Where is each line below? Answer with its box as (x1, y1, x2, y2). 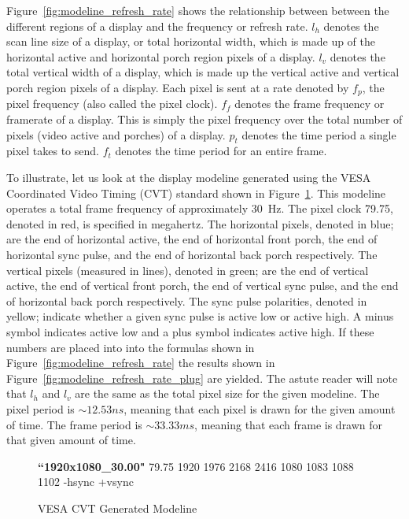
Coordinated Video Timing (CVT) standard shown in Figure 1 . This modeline (6, 184, 386, 201)
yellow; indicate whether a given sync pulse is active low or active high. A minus (6, 308, 394, 324)
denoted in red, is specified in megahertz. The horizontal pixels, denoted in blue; (6, 215, 394, 232)
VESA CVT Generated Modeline (38, 499, 197, 516)
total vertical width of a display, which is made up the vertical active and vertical (6, 64, 400, 80)
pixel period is (6, 400, 75, 417)
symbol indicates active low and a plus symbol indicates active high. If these (6, 323, 374, 339)
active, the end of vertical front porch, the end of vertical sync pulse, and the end (6, 277, 399, 294)
